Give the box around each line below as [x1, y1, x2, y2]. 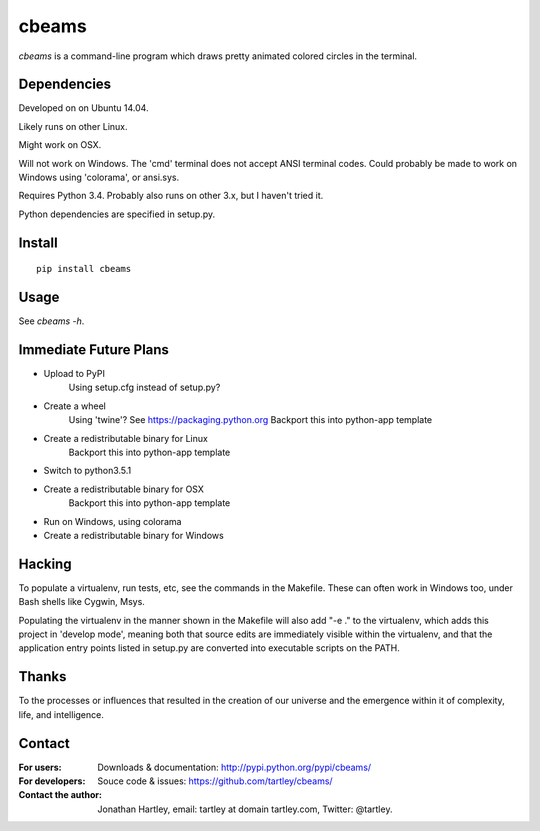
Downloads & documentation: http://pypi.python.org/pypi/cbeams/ [97, 761, 372, 773]
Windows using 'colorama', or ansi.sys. [18, 171, 180, 184]
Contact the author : [18, 789, 102, 801]
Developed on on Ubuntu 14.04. [18, 102, 149, 114]
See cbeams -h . [18, 315, 85, 327]
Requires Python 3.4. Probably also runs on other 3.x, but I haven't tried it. [18, 190, 324, 202]
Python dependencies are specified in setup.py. [18, 208, 216, 220]
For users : [18, 761, 62, 773]
